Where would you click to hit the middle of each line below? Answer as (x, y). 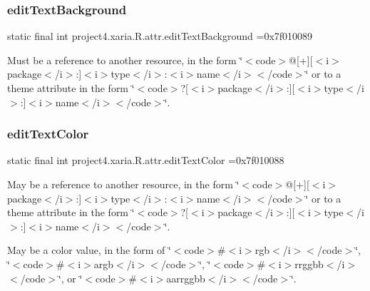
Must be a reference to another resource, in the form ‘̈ (125, 60)
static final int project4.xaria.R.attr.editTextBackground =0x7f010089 (160, 36)
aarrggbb (186, 278)
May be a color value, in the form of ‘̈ (89, 250)
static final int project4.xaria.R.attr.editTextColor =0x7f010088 (146, 160)
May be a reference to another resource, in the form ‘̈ (123, 184)
